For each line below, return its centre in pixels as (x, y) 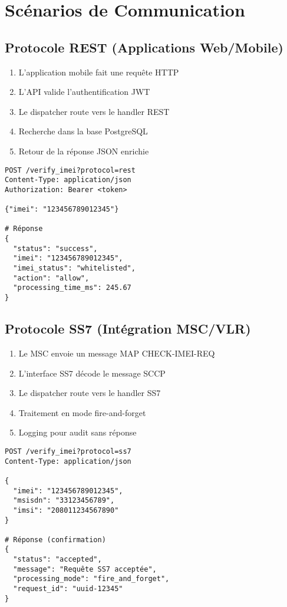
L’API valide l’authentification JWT (84, 92)
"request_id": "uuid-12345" (68, 589)
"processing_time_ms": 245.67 (72, 288)
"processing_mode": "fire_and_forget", (91, 579)
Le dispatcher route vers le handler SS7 (90, 393)
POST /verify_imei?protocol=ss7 (68, 451)
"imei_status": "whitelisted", (74, 268)
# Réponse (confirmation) (55, 540)
